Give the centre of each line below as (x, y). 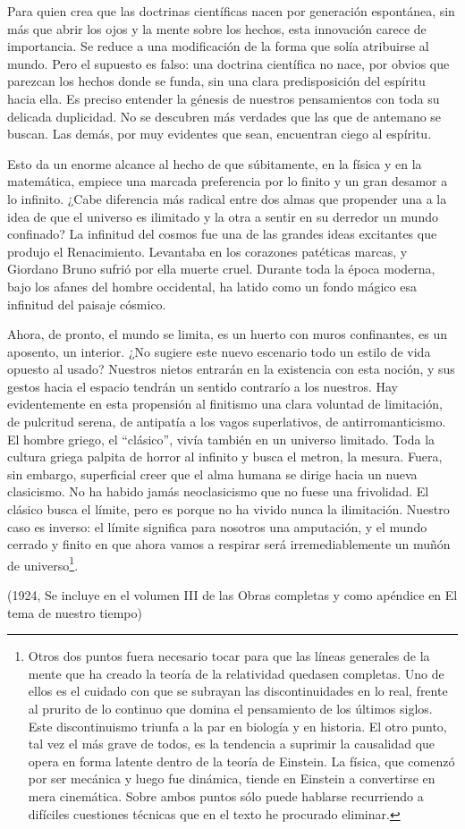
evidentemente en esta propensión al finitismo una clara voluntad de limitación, (225, 404)
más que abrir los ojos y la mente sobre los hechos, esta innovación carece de (217, 28)
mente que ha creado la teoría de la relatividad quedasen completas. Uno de (236, 673)
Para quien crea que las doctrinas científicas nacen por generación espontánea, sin (231, 11)
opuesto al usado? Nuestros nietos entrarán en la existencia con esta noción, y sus (231, 369)
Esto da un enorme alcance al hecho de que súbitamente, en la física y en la (215, 163)
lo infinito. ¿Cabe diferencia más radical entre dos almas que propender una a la (227, 198)
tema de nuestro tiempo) (75, 612)
